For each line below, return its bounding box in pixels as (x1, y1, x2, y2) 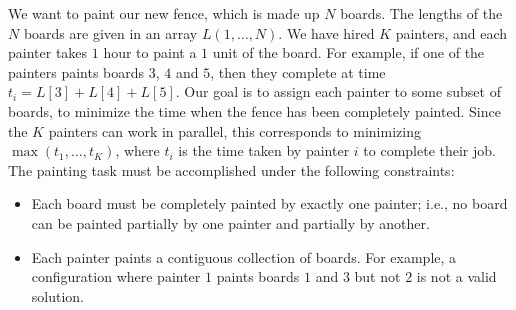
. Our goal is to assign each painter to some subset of (175, 81, 501, 102)
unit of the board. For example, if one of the (212, 42, 485, 63)
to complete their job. (363, 140, 496, 161)
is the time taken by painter (178, 140, 350, 161)
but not (354, 266, 401, 287)
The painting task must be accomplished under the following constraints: (8, 159, 455, 180)
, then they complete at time (210, 61, 386, 82)
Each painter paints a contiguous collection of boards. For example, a (31, 246, 457, 267)
